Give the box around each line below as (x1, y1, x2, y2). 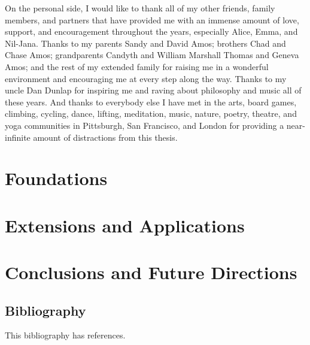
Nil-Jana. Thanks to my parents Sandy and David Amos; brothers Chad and (5, 37, 286, 49)
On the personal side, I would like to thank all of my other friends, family (5, 2, 275, 14)
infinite (5, 131, 31, 143)
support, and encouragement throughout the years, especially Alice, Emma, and (5, 25, 298, 38)
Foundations (5, 166, 108, 190)
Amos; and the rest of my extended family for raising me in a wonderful (5, 60, 269, 72)
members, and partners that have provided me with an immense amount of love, (5, 13, 299, 26)
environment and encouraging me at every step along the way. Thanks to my (5, 72, 287, 84)
